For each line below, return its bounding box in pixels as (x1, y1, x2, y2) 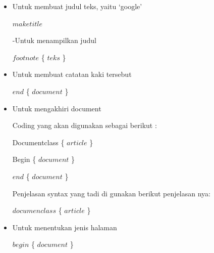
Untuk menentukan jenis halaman (12, 222, 117, 232)
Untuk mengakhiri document (12, 103, 101, 113)
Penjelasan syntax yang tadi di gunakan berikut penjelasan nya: (12, 188, 210, 198)
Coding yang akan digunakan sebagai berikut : (12, 120, 157, 131)
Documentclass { (12, 137, 65, 147)
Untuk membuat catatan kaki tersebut (12, 69, 132, 79)
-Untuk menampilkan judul (12, 35, 96, 46)
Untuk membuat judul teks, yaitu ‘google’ (12, 1, 142, 11)
